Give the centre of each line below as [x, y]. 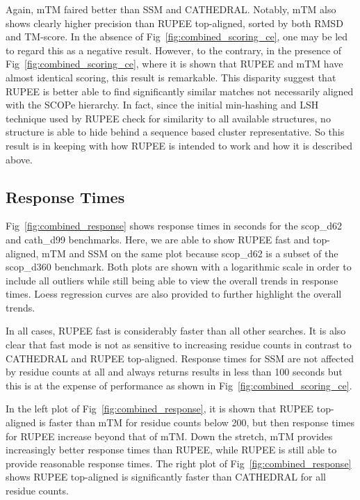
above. [19, 159]
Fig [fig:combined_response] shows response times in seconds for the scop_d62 [174, 226]
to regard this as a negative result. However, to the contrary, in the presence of [174, 50]
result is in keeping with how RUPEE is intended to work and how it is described [179, 145]
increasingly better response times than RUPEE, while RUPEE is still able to [171, 450]
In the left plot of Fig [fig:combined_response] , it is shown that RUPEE [160, 409]
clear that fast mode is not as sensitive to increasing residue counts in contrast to [179, 345]
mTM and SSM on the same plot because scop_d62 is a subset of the [190, 253]
